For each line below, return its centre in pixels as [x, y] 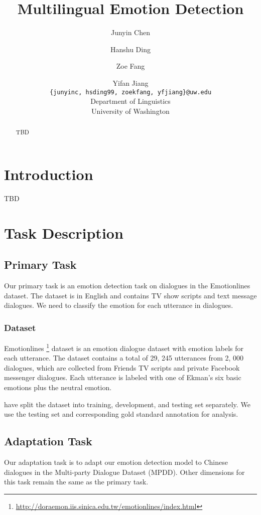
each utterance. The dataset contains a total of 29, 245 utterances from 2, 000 [124, 358]
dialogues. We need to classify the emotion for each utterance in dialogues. [119, 305]
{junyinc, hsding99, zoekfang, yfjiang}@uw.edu [130, 92]
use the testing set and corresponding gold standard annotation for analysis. [121, 414]
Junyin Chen [130, 32]
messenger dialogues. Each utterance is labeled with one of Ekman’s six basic [123, 377]
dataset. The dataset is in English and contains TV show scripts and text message [130, 295]
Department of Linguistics [130, 101]
